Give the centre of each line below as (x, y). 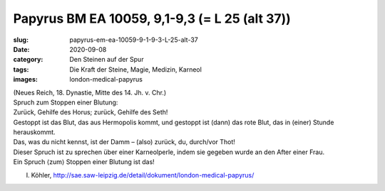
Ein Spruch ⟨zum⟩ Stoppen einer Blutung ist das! (84, 162)
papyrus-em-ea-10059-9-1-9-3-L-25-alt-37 (134, 40)
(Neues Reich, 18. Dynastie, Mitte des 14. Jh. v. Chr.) (90, 92)
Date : (21, 49)
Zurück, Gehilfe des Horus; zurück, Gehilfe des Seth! (91, 112)
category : (28, 60)
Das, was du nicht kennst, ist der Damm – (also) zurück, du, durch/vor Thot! (124, 142)
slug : (21, 40)
